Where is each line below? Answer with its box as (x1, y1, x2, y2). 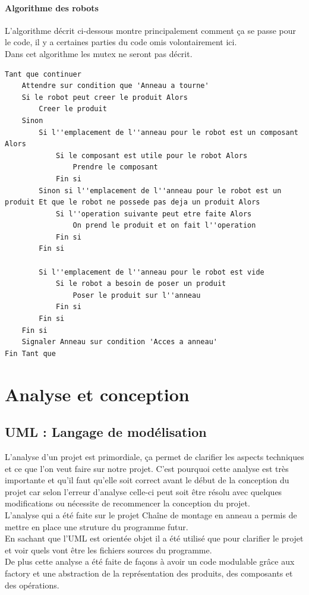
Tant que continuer (5, 70, 81, 78)
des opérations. (5, 578, 59, 591)
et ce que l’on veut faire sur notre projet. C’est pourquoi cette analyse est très (5, 462, 289, 474)
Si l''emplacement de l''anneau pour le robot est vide (39, 267, 264, 276)
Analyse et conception (5, 382, 190, 406)
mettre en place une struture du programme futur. (5, 520, 188, 533)
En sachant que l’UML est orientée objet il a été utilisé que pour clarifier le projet (5, 532, 304, 544)
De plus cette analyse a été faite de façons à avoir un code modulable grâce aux (5, 555, 295, 568)
